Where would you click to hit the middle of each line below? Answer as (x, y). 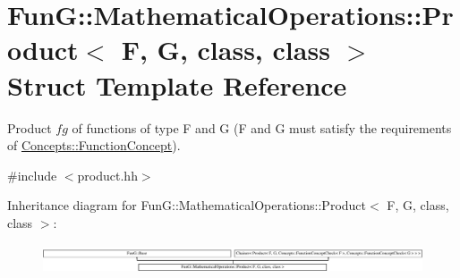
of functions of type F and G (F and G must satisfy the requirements (262, 127)
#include (32, 175)
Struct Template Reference (177, 84)
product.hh (107, 175)
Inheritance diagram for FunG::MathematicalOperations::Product (187, 205)
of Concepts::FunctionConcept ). (94, 145)
